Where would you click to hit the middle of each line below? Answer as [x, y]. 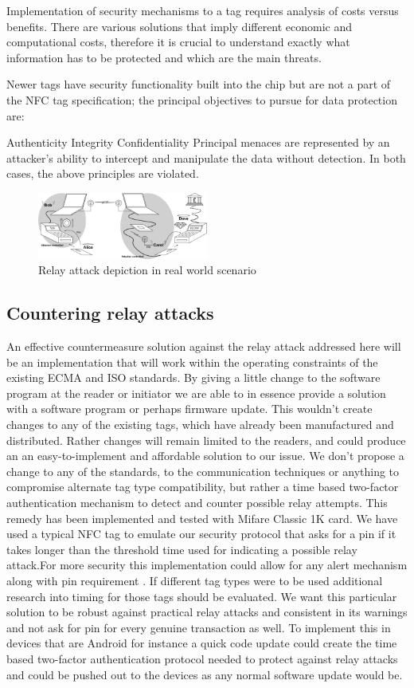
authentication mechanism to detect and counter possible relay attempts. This [197, 502]
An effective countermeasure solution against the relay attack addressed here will [204, 346]
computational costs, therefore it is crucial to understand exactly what [178, 42]
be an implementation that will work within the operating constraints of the [192, 362]
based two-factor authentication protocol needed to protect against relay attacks [202, 658]
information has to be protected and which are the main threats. [164, 57]
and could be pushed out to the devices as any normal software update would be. [205, 674]
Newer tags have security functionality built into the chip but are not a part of [199, 84]
